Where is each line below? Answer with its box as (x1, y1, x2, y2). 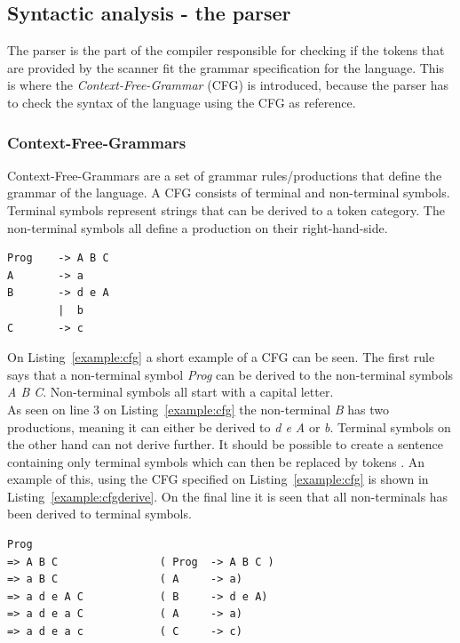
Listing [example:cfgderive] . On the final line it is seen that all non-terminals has (7, 486, 448, 505)
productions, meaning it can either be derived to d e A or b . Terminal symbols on (7, 417, 451, 436)
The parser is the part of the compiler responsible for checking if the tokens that (7, 41, 445, 60)
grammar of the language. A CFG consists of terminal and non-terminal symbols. (7, 183, 450, 202)
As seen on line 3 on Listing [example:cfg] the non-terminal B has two (7, 399, 390, 418)
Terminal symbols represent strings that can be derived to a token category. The (7, 200, 445, 219)
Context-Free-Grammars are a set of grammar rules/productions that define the (7, 165, 442, 184)
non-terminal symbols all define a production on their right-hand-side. (7, 218, 388, 237)
